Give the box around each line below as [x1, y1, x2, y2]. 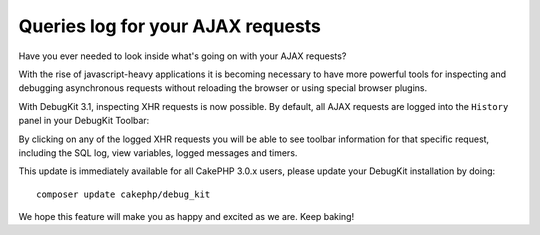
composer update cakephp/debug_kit [36, 188, 211, 200]
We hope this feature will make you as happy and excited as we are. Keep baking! [18, 211, 355, 223]
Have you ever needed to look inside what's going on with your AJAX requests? [18, 50, 347, 62]
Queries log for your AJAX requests [18, 15, 322, 37]
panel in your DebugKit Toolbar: [18, 115, 150, 127]
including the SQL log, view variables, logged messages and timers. [18, 146, 298, 159]
